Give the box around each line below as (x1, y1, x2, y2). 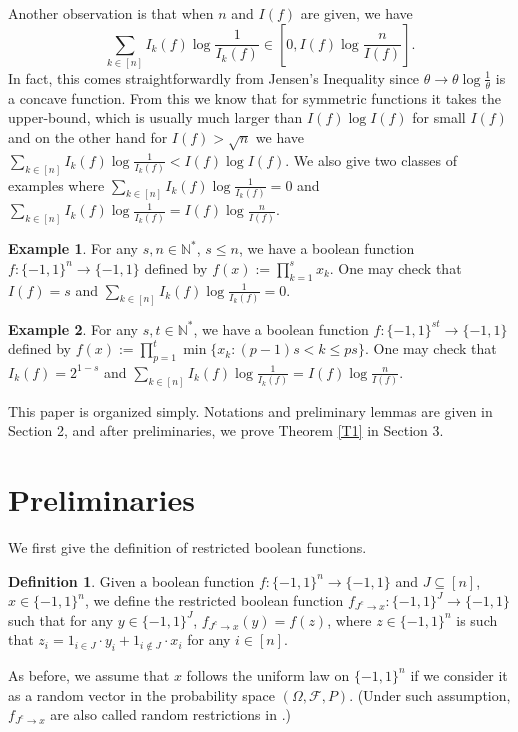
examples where (8, 174, 105, 195)
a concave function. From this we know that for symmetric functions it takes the (8, 87, 501, 108)
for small (412, 107, 466, 128)
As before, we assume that (8, 664, 170, 685)
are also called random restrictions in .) (50, 704, 291, 725)
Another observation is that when (8, 3, 214, 23)
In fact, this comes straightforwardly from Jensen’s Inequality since (8, 67, 420, 88)
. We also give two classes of (285, 149, 457, 170)
